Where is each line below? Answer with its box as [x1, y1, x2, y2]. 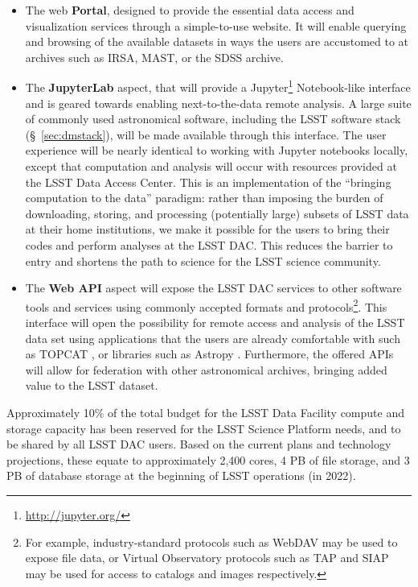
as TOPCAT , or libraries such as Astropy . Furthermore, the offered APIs [25, 345, 394, 362]
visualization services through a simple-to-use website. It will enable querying [25, 17, 407, 34]
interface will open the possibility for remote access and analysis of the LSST [25, 314, 405, 330]
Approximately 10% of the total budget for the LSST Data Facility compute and [6, 403, 404, 420]
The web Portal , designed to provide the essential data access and [25, 2, 354, 18]
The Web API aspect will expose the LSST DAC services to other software [25, 279, 402, 296]
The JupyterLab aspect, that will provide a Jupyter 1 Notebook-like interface [25, 76, 411, 96]
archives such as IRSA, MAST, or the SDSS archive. [25, 48, 284, 65]
